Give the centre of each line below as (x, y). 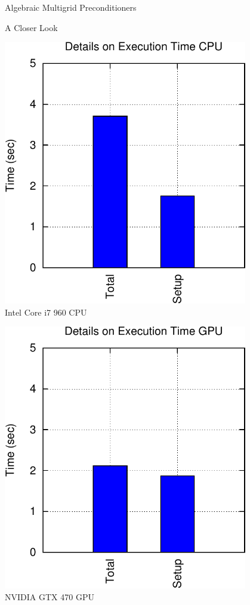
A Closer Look (31, 27)
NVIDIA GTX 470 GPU (50, 596)
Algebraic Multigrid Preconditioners (71, 7)
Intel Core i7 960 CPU (46, 312)
